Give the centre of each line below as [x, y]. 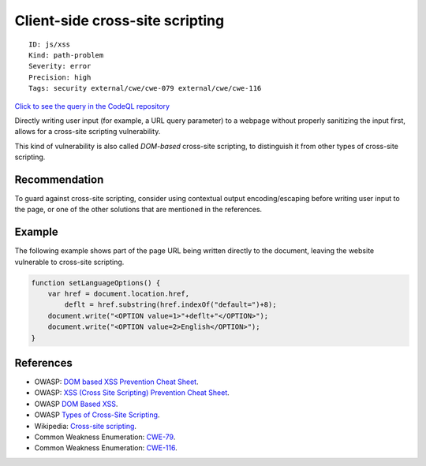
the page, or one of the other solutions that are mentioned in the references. [138, 210]
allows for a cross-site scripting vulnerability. [88, 132]
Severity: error [60, 66]
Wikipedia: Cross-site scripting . [86, 426]
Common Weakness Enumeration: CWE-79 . [105, 437]
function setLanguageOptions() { [96, 283]
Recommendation [59, 179]
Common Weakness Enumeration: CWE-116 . [106, 448]
